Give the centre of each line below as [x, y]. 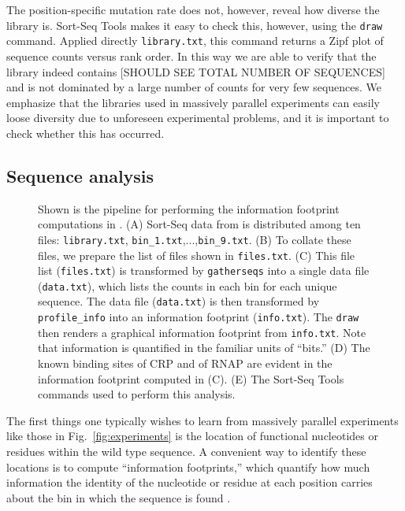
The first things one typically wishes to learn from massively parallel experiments [202, 420]
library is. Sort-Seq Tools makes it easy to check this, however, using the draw [195, 25]
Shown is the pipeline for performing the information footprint [189, 208]
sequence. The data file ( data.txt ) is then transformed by [179, 301]
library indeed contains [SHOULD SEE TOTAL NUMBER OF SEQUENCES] [196, 71]
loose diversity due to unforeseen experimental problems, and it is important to [198, 118]
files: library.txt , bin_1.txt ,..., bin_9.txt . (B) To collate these [195, 239]
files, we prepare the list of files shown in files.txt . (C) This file [197, 255]
